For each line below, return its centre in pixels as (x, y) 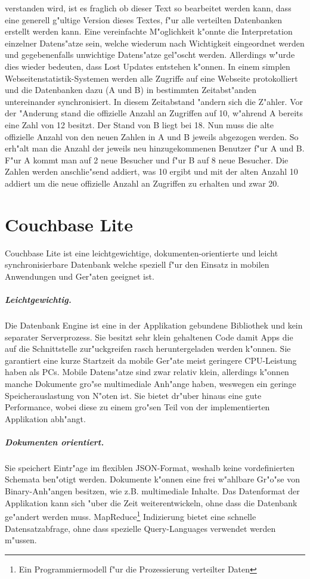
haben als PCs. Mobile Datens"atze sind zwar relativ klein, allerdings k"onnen (147, 372)
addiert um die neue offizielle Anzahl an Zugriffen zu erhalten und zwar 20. (142, 183)
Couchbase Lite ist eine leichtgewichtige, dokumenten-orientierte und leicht (142, 253)
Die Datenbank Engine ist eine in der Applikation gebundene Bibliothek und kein (154, 325)
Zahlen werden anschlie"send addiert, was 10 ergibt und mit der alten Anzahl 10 (151, 171)
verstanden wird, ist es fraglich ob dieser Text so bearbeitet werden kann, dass (148, 8)
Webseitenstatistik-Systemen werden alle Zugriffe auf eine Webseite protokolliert (151, 78)
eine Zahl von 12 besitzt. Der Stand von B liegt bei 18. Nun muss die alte (139, 124)
